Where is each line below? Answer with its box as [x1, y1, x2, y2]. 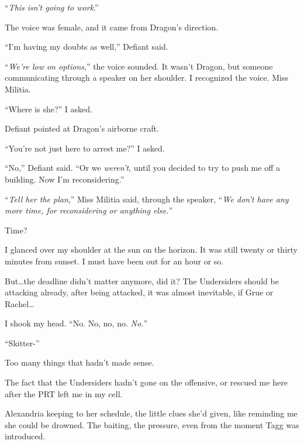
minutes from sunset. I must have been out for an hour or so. [5, 254, 224, 267]
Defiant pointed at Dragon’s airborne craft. [5, 122, 159, 135]
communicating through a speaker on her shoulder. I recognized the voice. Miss [5, 71, 289, 84]
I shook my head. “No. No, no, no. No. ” [5, 317, 147, 329]
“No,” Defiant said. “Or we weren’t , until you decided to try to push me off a [5, 161, 280, 174]
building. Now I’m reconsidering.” [5, 173, 125, 185]
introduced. [5, 430, 46, 442]
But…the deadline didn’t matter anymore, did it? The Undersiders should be [5, 274, 279, 287]
